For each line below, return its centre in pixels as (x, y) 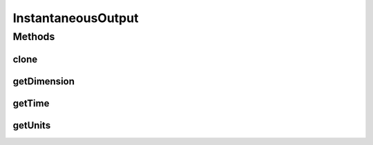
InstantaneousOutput (76, 18)
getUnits (32, 125)
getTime (31, 103)
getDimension (44, 81)
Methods (34, 37)
